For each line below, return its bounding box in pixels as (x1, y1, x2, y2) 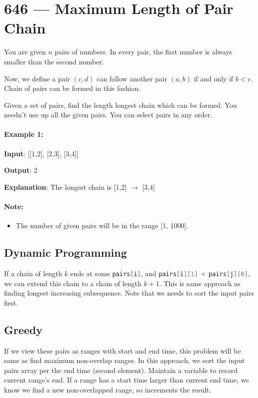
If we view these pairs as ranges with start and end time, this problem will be (4, 345, 241, 356)
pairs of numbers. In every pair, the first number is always (54, 46, 232, 57)
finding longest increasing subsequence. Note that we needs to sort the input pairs (4, 288, 254, 298)
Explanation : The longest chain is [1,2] (4, 181, 127, 192)
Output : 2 (4, 165, 38, 175)
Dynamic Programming (4, 245, 127, 260)
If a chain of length (4, 268, 62, 279)
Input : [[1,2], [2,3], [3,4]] (4, 148, 79, 158)
